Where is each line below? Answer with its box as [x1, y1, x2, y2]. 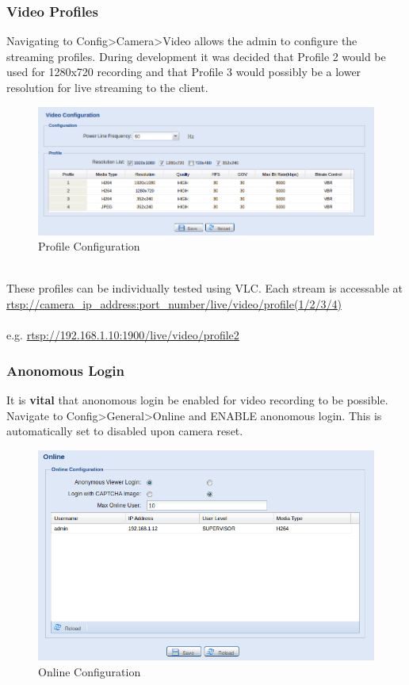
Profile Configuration [38, 238, 140, 254]
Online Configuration [38, 663, 141, 679]
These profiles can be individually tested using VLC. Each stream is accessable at [6, 280, 403, 297]
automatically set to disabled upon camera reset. [6, 423, 243, 439]
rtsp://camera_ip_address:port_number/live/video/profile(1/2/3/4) [6, 296, 342, 312]
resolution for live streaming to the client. [6, 79, 208, 95]
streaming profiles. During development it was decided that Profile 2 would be [6, 48, 386, 64]
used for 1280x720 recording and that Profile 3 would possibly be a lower [6, 63, 361, 80]
